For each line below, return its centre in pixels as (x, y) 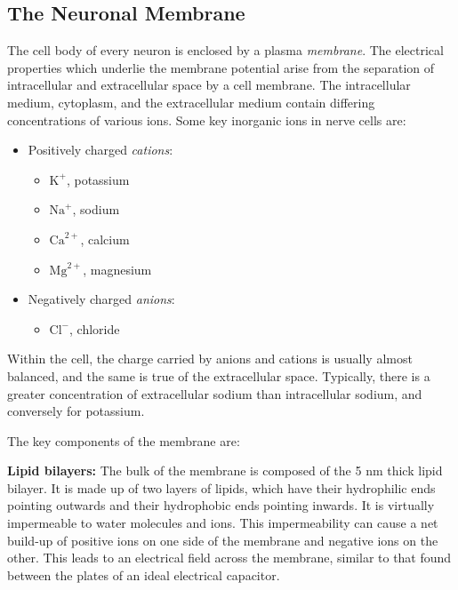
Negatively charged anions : (101, 299)
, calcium (105, 239)
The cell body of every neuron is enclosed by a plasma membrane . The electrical (225, 50)
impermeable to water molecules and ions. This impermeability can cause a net (223, 523)
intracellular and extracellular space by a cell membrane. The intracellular (209, 85)
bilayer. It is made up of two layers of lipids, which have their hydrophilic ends (221, 487)
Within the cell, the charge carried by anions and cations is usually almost (210, 359)
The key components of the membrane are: (124, 440)
